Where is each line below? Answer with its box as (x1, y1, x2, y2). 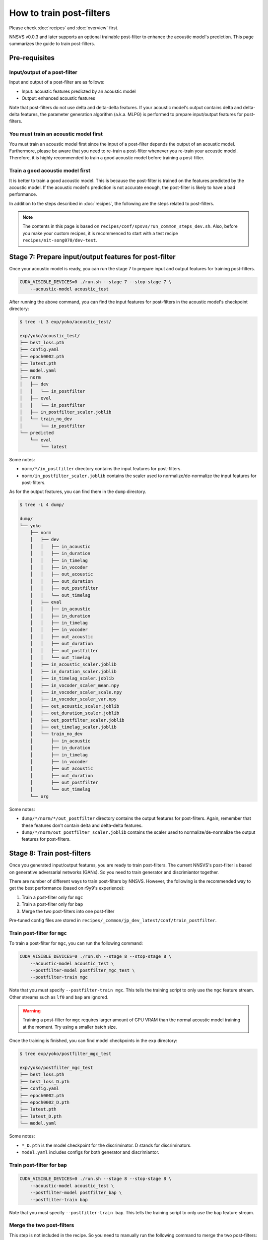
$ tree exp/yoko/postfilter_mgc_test (19, 1051, 112, 1056)
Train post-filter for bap (9, 1161, 67, 1168)
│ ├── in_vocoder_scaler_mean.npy (30, 682, 119, 688)
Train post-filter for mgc (9, 930, 67, 936)
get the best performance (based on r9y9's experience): (9, 885, 125, 891)
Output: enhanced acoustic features (21, 95, 95, 101)
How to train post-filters (9, 7, 111, 18)
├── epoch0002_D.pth (19, 1099, 69, 1105)
